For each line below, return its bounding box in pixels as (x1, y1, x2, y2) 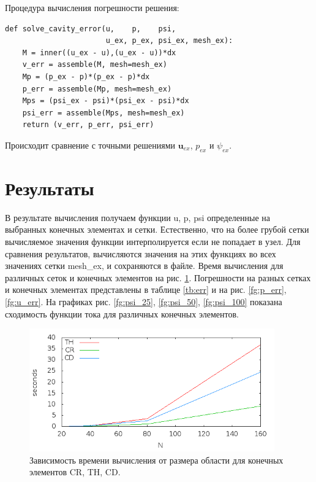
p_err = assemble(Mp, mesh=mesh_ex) (22, 84, 172, 93)
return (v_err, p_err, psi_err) (22, 120, 154, 130)
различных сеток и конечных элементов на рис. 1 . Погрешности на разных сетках (5, 271, 311, 284)
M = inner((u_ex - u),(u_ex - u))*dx (22, 48, 176, 57)
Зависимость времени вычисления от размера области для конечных (29, 453, 284, 466)
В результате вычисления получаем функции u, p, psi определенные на (5, 211, 271, 224)
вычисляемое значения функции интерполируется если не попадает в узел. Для (5, 235, 301, 248)
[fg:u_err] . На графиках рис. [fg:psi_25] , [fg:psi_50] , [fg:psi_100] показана (5, 295, 282, 308)
